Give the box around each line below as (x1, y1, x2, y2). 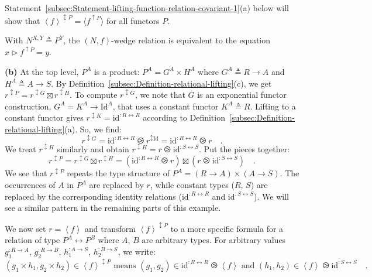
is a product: (94, 65, 140, 77)
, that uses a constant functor (112, 100, 219, 112)
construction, (5, 100, 51, 112)
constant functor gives (5, 111, 84, 124)
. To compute (70, 88, 118, 101)
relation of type (5, 234, 60, 246)
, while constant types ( (150, 179, 235, 191)
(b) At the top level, (5, 65, 79, 77)
